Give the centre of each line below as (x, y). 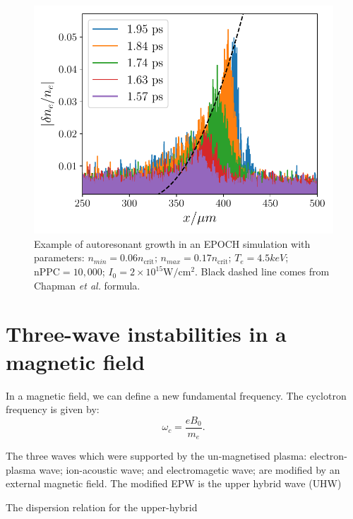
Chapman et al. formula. (87, 285)
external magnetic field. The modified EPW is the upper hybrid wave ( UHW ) (174, 483)
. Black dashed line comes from (262, 272)
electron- (328, 456)
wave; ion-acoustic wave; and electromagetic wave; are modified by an (190, 469)
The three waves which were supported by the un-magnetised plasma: (156, 456)
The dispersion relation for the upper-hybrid (102, 507)
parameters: (59, 257)
